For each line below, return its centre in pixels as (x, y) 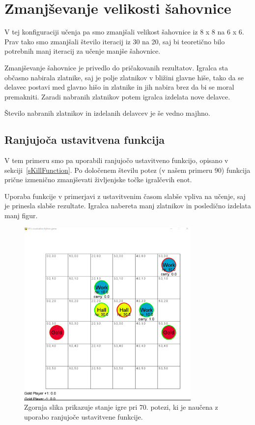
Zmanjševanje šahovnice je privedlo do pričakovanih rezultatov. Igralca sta (116, 67)
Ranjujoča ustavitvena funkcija (85, 140)
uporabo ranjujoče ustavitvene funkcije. (84, 417)
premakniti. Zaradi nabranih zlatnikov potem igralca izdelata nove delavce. (117, 96)
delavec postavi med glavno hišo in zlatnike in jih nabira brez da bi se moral (119, 87)
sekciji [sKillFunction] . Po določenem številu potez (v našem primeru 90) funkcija (127, 170)
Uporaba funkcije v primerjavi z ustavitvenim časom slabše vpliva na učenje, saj (125, 196)
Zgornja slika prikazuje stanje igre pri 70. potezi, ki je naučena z (121, 407)
